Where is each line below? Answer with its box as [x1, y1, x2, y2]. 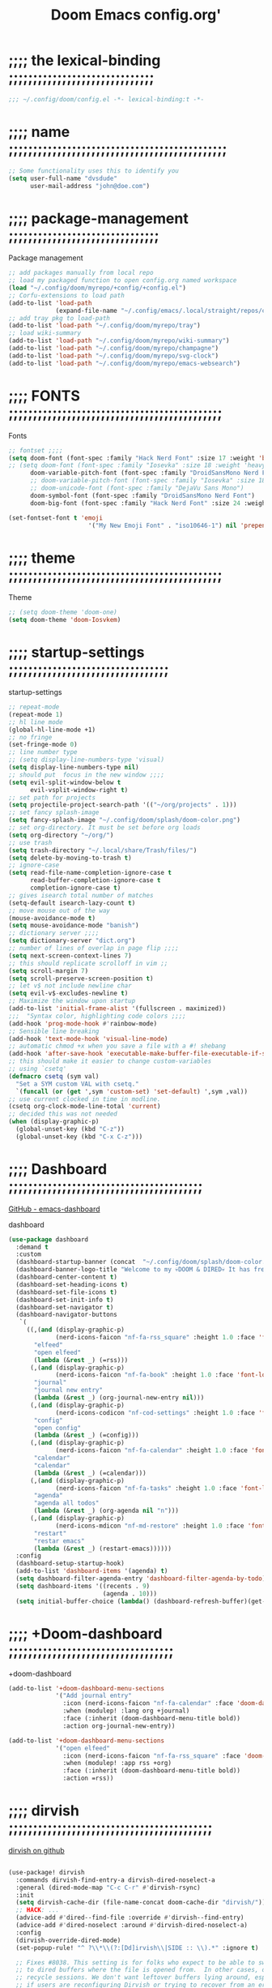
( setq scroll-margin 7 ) [8, 966, 89, 975]
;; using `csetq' [8, 1065, 67, 1073]
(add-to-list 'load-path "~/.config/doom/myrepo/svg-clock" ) [8, 351, 219, 360]
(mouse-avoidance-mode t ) [8, 914, 96, 922]
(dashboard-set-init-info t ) [15, 1296, 114, 1304]
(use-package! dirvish [8, 1868, 85, 1876]
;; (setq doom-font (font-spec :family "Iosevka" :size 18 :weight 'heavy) [8, 461, 270, 469]
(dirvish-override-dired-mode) [15, 1936, 121, 1944]
